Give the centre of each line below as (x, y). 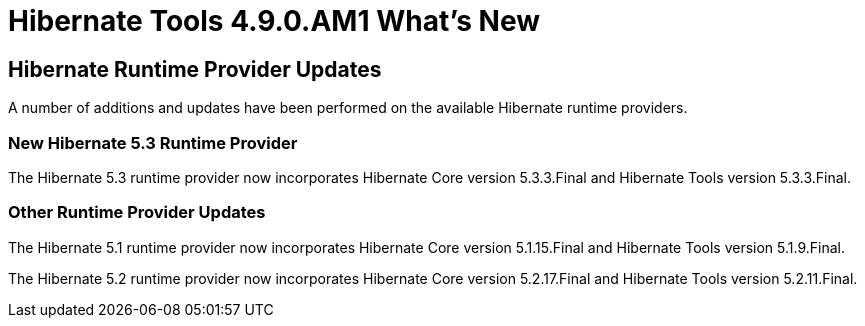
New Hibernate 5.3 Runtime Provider (153, 142)
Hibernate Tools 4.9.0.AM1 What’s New (274, 21)
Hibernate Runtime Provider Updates (195, 69)
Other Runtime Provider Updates (137, 212)
